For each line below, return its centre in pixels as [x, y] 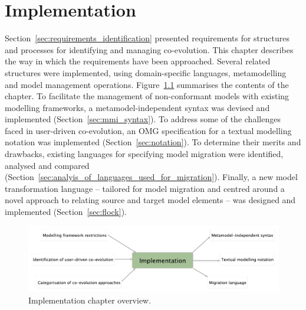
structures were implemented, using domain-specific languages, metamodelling [146, 72]
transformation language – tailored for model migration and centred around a [145, 188]
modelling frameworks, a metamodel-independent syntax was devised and [137, 107]
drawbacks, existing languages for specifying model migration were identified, [144, 154]
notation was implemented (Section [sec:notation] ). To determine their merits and [153, 142]
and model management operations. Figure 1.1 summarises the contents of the [147, 84]
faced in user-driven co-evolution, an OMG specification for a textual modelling [148, 130]
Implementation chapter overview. [90, 300]
